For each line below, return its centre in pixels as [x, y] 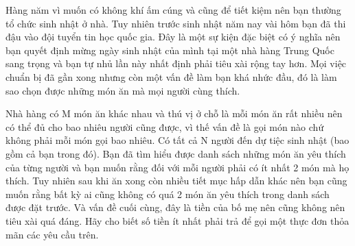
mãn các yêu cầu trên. [52, 234]
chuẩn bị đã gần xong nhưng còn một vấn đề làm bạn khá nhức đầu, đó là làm [171, 76]
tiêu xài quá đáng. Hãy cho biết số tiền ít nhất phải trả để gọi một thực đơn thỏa [177, 220]
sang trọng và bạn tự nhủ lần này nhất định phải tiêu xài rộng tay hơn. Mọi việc [176, 63]
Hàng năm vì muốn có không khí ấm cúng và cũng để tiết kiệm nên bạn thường [173, 10]
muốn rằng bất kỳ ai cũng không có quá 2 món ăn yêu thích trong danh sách [168, 194]
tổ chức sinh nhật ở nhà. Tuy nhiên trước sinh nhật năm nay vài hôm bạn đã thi [176, 23]
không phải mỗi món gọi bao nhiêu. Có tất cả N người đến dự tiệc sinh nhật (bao [177, 140]
